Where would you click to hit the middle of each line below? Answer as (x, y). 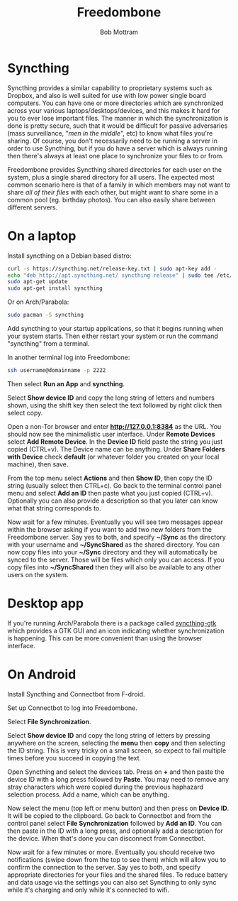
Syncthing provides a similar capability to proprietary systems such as (110, 88)
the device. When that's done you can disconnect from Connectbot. (107, 838)
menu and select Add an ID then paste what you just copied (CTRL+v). (110, 493)
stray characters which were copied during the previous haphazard (106, 787)
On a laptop (42, 236)
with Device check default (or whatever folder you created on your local (113, 457)
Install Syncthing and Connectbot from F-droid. (76, 694)
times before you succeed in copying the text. (74, 758)
